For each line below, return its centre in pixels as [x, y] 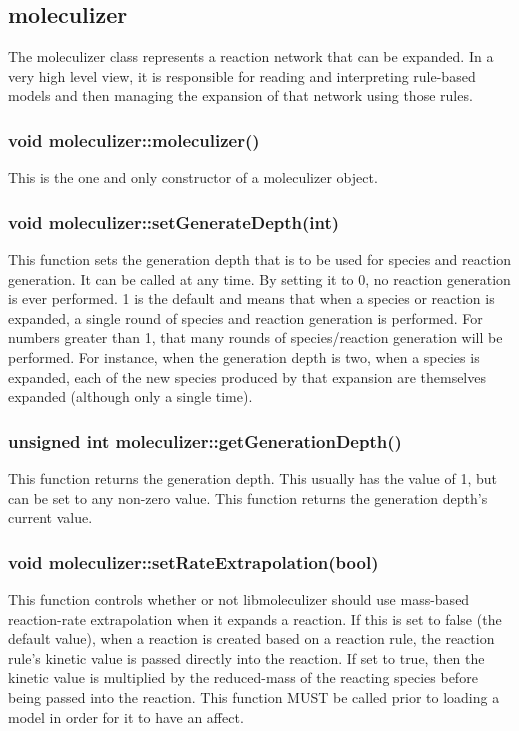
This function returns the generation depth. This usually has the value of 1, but [252, 477]
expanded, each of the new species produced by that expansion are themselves [247, 376]
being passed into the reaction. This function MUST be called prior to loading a [254, 696]
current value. [50, 517]
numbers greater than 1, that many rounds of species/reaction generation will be [255, 337]
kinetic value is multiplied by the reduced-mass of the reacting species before [243, 677]
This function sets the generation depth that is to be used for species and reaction [260, 259]
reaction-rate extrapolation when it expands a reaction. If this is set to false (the [255, 618]
